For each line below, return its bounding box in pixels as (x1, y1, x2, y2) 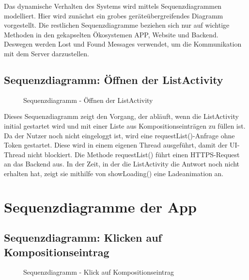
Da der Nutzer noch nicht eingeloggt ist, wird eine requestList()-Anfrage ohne (4, 130, 235, 140)
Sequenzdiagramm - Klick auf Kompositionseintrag (23, 267, 174, 277)
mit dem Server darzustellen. (4, 48, 89, 58)
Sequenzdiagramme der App (4, 197, 197, 216)
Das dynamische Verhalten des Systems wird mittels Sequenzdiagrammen (4, 1, 222, 11)
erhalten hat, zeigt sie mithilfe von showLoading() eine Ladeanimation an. (4, 168, 224, 178)
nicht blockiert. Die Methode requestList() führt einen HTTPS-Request (28, 149, 240, 159)
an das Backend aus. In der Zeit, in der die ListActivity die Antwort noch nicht (4, 159, 240, 169)
